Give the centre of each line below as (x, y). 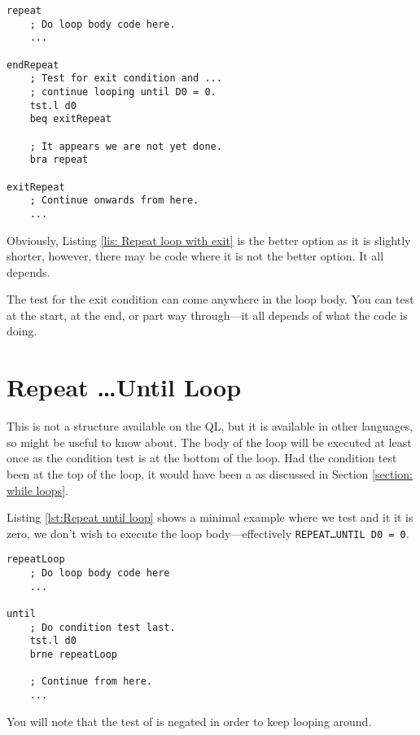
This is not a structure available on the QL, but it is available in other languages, (210, 426)
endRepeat (33, 65)
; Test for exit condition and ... (126, 79)
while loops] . (37, 490)
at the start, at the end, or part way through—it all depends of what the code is (207, 315)
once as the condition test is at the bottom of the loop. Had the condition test (202, 458)
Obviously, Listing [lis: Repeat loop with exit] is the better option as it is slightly (209, 240)
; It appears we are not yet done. (126, 146)
